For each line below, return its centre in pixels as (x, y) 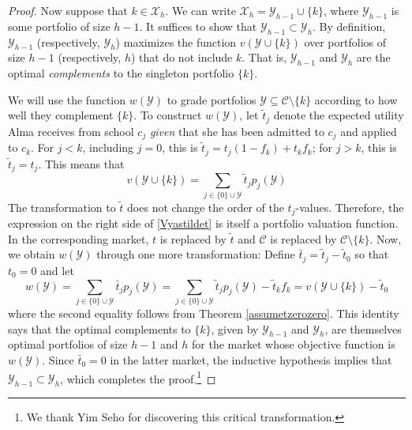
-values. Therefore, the (350, 207)
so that (372, 254)
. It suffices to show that (198, 26)
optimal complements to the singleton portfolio (121, 73)
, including (108, 147)
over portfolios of (345, 41)
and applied (369, 131)
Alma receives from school (71, 131)
